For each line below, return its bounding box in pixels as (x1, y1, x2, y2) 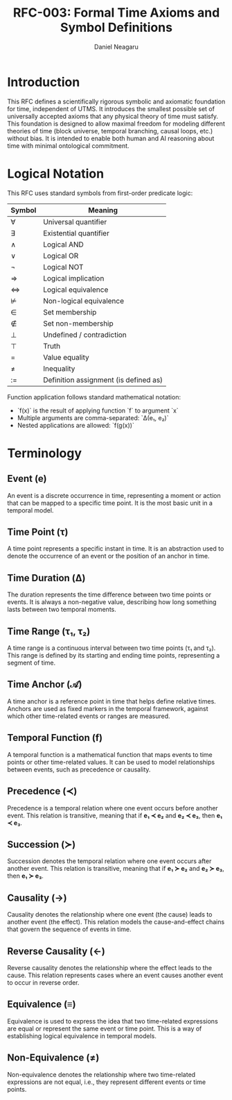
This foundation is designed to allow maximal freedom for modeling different (7, 119, 225, 128)
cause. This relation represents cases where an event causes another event (7, 971, 224, 979)
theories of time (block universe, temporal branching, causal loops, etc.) (7, 126, 213, 135)
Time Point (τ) (7, 526, 69, 538)
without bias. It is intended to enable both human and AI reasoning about (7, 134, 215, 142)
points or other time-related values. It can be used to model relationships (7, 758, 215, 766)
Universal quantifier (42, 217, 107, 226)
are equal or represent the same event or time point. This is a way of (7, 1024, 202, 1033)
